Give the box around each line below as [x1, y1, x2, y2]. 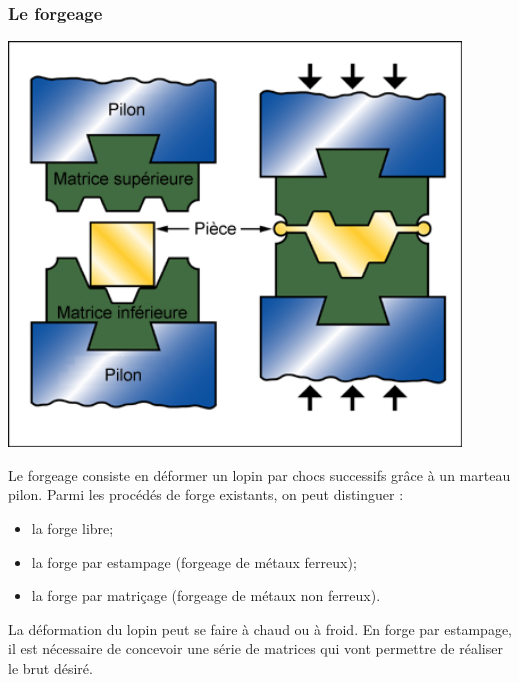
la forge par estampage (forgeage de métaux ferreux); [31, 551, 357, 572]
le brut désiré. [8, 657, 93, 678]
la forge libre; [31, 517, 114, 538]
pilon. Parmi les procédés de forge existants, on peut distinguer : [8, 484, 404, 505]
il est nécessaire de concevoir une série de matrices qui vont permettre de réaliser [8, 638, 503, 659]
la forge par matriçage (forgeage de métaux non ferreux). [31, 585, 381, 606]
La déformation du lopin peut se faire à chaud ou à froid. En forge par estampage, [8, 618, 512, 639]
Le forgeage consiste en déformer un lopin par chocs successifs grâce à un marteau [8, 464, 511, 485]
